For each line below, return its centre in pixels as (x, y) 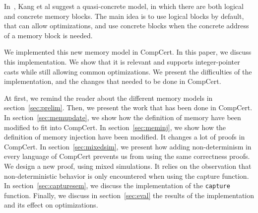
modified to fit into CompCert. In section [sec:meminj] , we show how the (115, 127)
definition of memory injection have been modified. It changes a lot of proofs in (125, 137)
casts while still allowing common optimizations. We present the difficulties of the (128, 71)
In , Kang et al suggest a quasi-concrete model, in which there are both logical (124, 6)
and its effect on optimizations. (51, 205)
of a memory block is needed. (48, 35)
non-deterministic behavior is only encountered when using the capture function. (127, 176)
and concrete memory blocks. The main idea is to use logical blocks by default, (124, 16)
